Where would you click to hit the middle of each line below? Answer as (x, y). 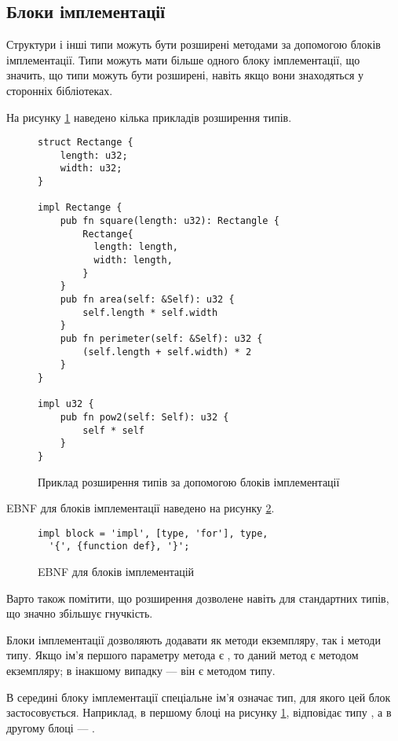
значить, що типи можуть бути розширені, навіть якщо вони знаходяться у (185, 75)
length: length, (136, 247)
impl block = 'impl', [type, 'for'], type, (153, 533)
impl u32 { (66, 404)
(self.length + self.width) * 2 (167, 352)
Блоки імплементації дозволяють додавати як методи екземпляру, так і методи (194, 639)
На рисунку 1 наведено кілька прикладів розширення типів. (149, 117)
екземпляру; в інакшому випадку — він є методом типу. (141, 671)
